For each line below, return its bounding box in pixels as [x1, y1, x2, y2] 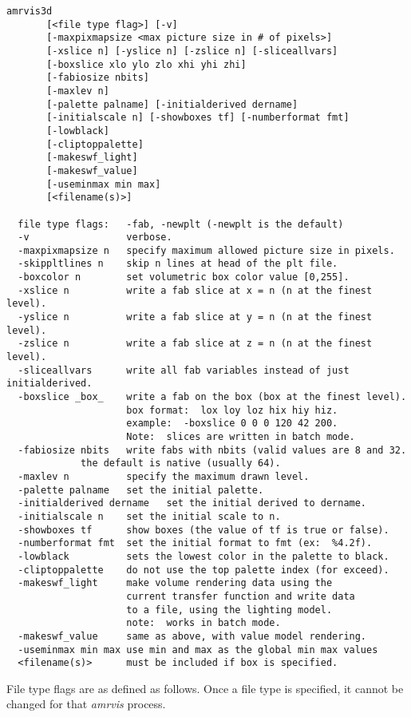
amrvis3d [6, 6, 53, 17]
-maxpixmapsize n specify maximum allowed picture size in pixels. [18, 244, 395, 256]
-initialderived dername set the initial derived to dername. [18, 497, 367, 509]
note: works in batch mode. [126, 617, 281, 629]
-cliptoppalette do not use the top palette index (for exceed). [18, 564, 389, 576]
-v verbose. [18, 232, 172, 244]
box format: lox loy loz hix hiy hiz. [126, 404, 338, 416]
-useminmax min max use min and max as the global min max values [18, 644, 378, 656]
